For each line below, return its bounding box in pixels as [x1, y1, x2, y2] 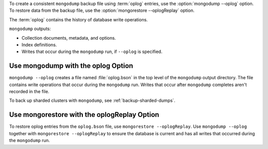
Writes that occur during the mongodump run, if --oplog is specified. [21, 49, 163, 54]
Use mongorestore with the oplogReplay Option [9, 110, 159, 119]
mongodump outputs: [9, 26, 51, 32]
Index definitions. [21, 42, 57, 48]
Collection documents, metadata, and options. [21, 35, 116, 41]
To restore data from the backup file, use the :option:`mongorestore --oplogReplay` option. [9, 7, 195, 13]
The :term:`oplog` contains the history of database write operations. [9, 16, 148, 22]
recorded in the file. [9, 89, 50, 95]
